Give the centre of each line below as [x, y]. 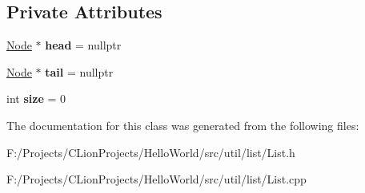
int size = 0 [36, 98]
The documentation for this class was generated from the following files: [183, 125]
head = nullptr [83, 45]
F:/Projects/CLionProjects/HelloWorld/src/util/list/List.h [151, 152]
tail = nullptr [79, 71]
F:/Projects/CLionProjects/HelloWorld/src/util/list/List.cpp [156, 179]
